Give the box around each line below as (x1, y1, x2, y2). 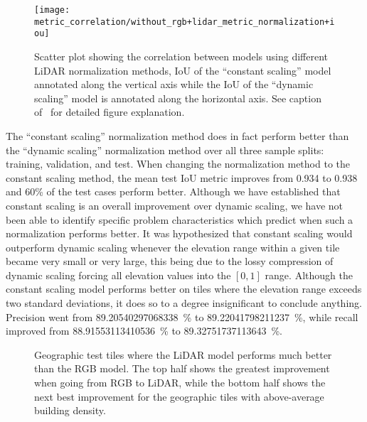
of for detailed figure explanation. (34, 104, 185, 119)
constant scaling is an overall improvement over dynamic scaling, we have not (6, 198, 344, 212)
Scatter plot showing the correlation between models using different (34, 48, 328, 63)
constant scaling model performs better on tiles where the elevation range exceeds (6, 281, 362, 296)
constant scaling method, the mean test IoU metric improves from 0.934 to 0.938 (6, 170, 358, 185)
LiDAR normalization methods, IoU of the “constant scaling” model (34, 63, 331, 77)
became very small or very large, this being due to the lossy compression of (6, 254, 334, 269)
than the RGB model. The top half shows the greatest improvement (34, 361, 330, 376)
